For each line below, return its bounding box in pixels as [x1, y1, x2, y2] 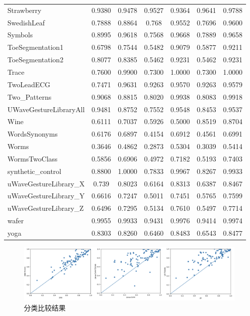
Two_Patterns [7, 91, 52, 102]
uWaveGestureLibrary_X [7, 178, 85, 188]
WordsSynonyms [7, 129, 58, 139]
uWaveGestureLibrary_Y [7, 190, 85, 201]
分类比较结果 [24, 302, 66, 313]
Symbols [7, 29, 33, 40]
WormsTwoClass [7, 153, 58, 163]
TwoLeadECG [7, 79, 51, 89]
